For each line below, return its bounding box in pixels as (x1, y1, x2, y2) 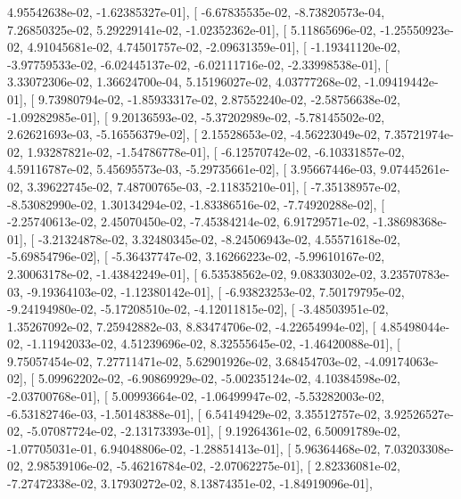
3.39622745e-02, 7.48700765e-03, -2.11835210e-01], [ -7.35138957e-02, (27, 176, 400, 195)
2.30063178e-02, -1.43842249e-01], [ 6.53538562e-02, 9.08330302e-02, (7, 264, 376, 282)
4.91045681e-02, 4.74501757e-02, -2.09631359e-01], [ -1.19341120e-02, (27, 37, 400, 56)
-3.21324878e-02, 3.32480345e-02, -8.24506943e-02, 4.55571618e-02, (37, 229, 400, 248)
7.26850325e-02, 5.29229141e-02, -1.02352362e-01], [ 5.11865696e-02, (7, 20, 376, 38)
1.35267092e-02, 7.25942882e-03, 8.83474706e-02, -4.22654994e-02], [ (7, 316, 376, 335)
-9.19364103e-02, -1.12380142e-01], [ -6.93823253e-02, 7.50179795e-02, (27, 282, 405, 300)
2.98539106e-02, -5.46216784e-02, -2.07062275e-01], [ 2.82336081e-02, (27, 456, 400, 475)
